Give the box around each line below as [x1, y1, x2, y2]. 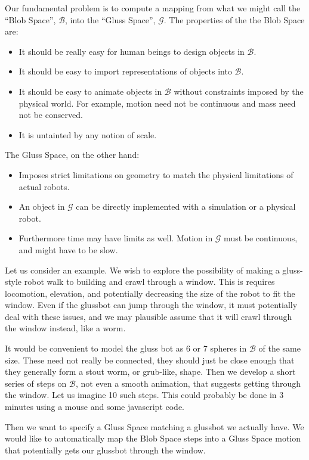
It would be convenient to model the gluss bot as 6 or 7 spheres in [5, 342, 247, 355]
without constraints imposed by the [174, 85, 304, 97]
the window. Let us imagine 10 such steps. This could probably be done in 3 [5, 388, 284, 401]
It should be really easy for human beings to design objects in [18, 45, 245, 57]
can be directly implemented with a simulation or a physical [76, 200, 296, 213]
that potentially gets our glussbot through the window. [5, 443, 206, 456]
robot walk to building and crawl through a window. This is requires [24, 275, 275, 288]
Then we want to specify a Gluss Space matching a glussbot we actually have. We [5, 420, 304, 433]
